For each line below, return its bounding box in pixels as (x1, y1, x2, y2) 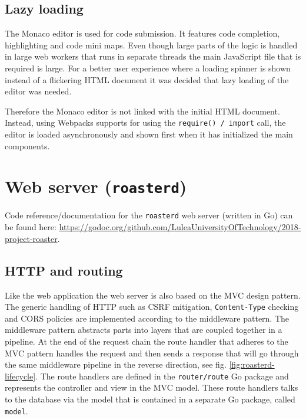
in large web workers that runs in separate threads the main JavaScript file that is (5, 50, 301, 63)
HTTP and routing (5, 261, 123, 279)
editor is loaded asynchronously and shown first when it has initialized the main (5, 128, 293, 140)
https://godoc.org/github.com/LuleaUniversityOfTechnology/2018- (59, 221, 301, 233)
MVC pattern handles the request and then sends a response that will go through (5, 346, 299, 359)
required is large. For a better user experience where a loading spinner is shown (5, 61, 291, 74)
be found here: (5, 221, 56, 233)
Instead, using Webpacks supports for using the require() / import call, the (5, 116, 286, 129)
